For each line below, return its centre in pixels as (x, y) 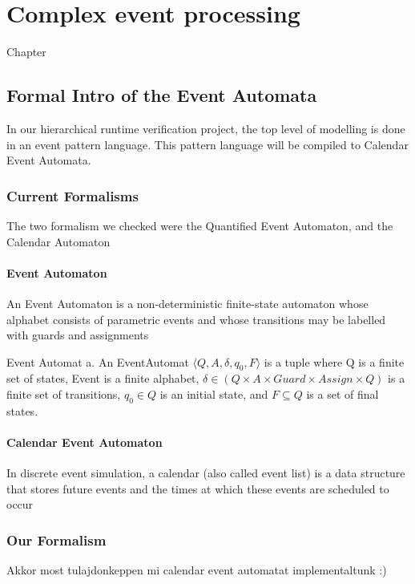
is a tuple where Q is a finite (334, 361)
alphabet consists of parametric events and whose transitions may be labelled (196, 319)
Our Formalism (56, 539)
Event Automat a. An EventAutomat (98, 361)
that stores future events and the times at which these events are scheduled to (198, 488)
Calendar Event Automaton (85, 442)
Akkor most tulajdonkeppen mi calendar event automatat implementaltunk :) (197, 570)
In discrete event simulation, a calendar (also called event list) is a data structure (206, 473)
